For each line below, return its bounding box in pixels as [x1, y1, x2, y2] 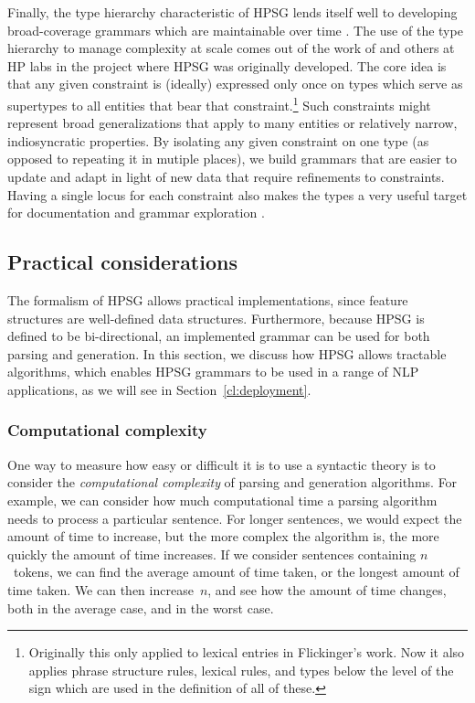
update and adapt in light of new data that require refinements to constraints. [7, 167, 445, 186]
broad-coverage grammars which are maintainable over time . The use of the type [7, 20, 463, 39]
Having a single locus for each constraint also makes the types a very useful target [7, 185, 468, 204]
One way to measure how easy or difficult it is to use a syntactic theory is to [7, 454, 436, 474]
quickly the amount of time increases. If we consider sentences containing [7, 544, 417, 563]
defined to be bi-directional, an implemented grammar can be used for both [7, 326, 430, 346]
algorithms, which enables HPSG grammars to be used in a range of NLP [7, 362, 419, 381]
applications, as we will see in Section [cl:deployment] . [7, 379, 311, 399]
